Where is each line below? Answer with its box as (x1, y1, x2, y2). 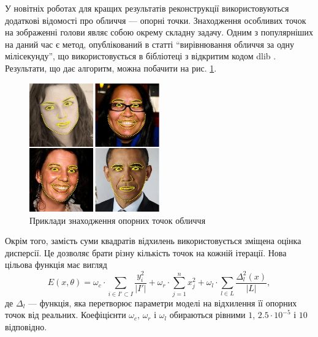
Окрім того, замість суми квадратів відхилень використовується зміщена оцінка (5, 234, 301, 247)
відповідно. (5, 320, 47, 333)
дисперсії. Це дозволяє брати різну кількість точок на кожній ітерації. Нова (5, 246, 287, 259)
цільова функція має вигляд (5, 258, 107, 271)
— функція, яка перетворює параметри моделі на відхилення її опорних (28, 296, 297, 309)
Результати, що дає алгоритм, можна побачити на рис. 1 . (5, 61, 217, 74)
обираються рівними (169, 308, 246, 321)
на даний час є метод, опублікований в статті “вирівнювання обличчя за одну (5, 37, 295, 50)
